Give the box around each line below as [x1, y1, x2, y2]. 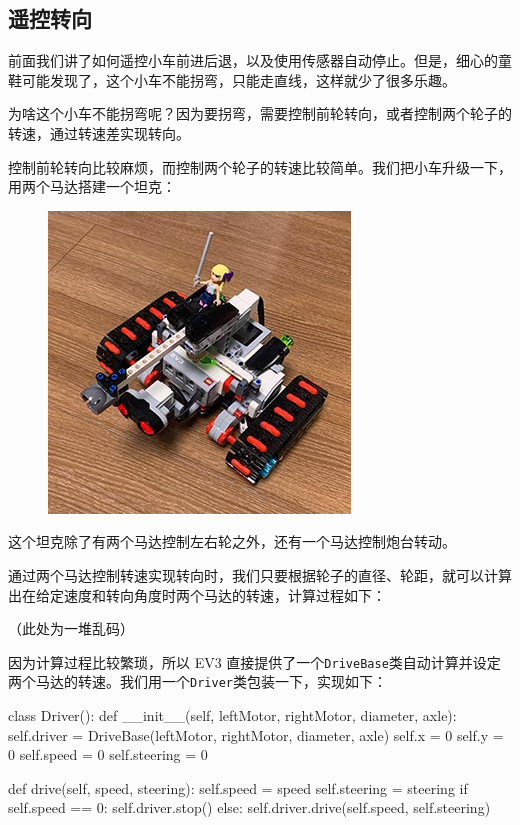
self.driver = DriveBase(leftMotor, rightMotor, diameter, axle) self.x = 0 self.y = [8, 724, 504, 745]
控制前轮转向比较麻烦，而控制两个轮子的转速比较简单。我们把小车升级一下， [8, 156, 512, 177]
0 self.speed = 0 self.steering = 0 [8, 744, 208, 765]
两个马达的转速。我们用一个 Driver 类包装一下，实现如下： [8, 671, 387, 692]
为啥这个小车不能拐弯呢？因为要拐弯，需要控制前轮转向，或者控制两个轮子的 [8, 103, 512, 124]
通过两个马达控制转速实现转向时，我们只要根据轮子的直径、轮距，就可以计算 [8, 564, 512, 585]
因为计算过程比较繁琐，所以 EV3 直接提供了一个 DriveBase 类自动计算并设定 [8, 651, 501, 672]
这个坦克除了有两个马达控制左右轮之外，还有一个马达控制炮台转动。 [8, 531, 456, 552]
